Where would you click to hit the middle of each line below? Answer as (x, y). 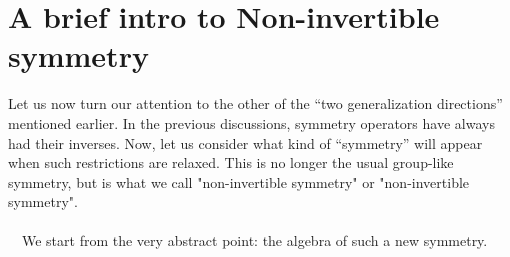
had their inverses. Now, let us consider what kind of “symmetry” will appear (245, 142)
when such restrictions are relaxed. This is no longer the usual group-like (231, 162)
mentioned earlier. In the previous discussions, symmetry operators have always (251, 122)
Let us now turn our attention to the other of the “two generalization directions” (255, 103)
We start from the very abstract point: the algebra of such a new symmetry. (254, 240)
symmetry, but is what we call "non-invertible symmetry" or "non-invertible (239, 181)
